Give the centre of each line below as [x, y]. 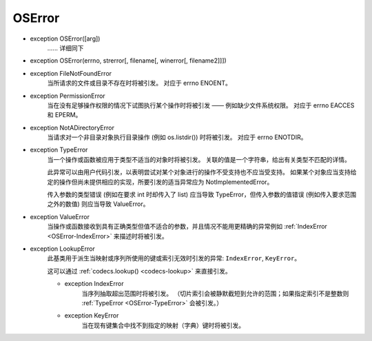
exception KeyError [92, 316]
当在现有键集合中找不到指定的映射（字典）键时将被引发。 [163, 325]
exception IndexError [94, 284]
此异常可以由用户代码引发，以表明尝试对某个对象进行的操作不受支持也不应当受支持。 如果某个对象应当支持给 [202, 172]
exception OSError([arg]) [65, 39]
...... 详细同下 [65, 48]
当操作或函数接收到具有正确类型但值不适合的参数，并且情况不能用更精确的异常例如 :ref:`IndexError [187, 227]
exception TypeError [59, 150]
